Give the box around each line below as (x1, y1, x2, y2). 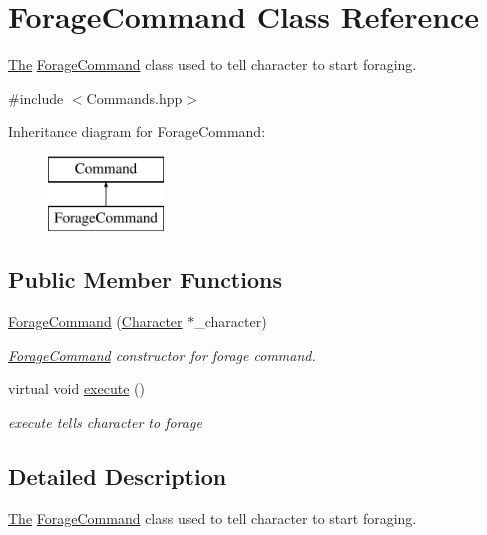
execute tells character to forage (8, 412, 202, 433)
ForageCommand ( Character (8, 311, 183, 332)
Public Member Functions (8, 264, 282, 295)
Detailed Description (8, 461, 227, 492)
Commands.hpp (86, 87, 183, 108)
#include (8, 87, 64, 108)
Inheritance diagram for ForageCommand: (8, 121, 266, 142)
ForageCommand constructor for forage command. (8, 344, 316, 365)
